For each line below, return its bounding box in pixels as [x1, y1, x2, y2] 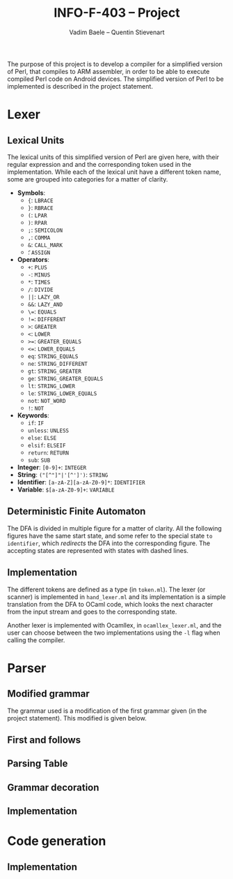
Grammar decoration [7, 781, 99, 793]
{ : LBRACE [27, 195, 54, 204]
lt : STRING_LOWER [27, 381, 75, 390]
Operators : [17, 255, 50, 263]
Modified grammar [7, 688, 90, 700]
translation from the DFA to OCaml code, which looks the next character [7, 600, 214, 608]
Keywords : [17, 411, 50, 420]
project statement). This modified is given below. [7, 714, 147, 722]
